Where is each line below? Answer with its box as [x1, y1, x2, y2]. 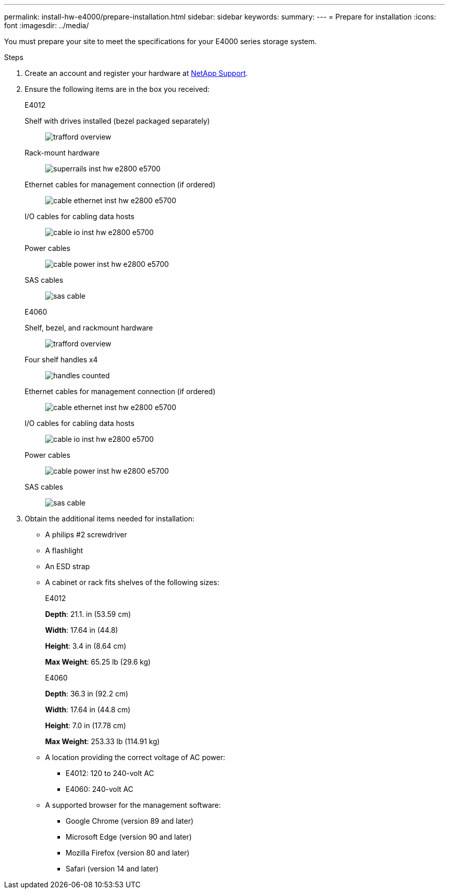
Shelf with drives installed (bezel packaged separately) [25, 117, 210, 125]
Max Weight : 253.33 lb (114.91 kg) [45, 737, 160, 746]
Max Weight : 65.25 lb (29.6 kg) [45, 657, 151, 666]
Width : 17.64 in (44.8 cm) [45, 705, 131, 714]
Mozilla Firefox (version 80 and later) [66, 848, 190, 857]
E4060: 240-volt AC [66, 785, 133, 793]
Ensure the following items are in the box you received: [25, 85, 210, 93]
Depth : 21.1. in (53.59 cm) [45, 610, 131, 618]
